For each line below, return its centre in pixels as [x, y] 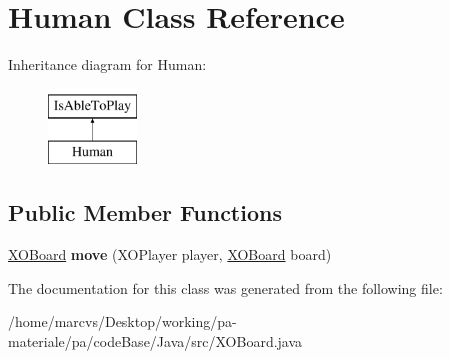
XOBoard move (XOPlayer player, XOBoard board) [170, 254]
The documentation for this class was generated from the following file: [225, 287]
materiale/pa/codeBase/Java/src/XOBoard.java [155, 340]
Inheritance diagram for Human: [107, 64]
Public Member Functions [145, 212]
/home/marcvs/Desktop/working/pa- [122, 321]
